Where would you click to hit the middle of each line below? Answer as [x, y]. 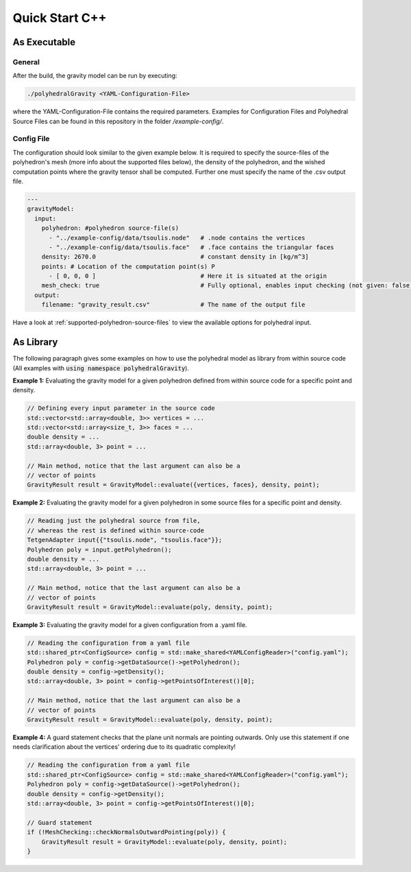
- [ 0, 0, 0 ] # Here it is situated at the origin [188, 276]
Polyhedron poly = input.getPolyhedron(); [99, 550]
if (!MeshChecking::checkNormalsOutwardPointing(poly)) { [126, 832]
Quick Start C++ [60, 18]
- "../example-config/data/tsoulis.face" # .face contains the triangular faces [192, 247]
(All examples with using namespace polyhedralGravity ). [101, 368]
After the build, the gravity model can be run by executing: [95, 76]
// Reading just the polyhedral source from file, [114, 521]
